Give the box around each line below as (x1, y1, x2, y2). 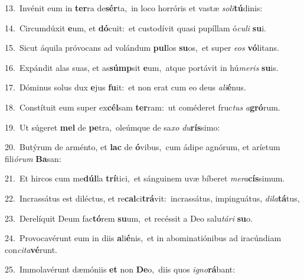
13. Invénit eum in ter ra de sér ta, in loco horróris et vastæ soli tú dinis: (5, 2, 263, 14)
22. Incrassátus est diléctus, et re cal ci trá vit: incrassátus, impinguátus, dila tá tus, (5, 192, 300, 204)
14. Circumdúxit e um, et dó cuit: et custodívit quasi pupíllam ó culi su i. (5, 21, 266, 34)
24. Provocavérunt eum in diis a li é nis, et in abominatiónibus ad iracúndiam (5, 232, 282, 244)
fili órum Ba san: (5, 152, 61, 164)
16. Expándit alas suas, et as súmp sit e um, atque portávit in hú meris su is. (5, 61, 279, 73)
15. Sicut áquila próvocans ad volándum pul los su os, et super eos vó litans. (5, 41, 279, 54)
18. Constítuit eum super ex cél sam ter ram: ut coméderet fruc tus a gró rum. (5, 100, 280, 113)
